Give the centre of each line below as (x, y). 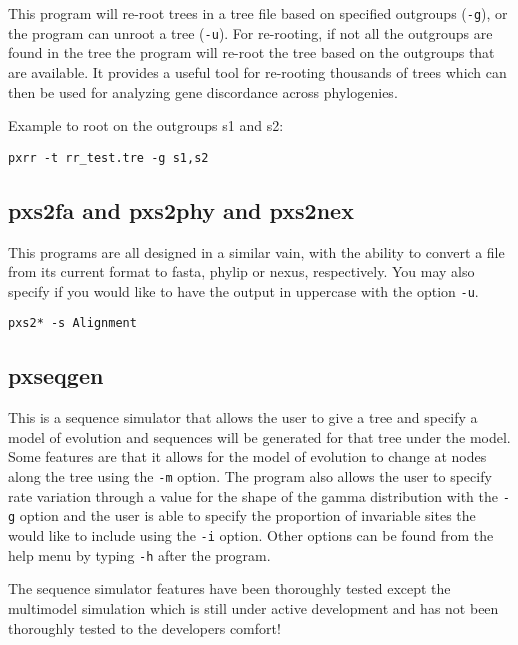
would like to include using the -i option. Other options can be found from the (251, 535)
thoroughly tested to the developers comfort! (144, 627)
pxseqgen (56, 375)
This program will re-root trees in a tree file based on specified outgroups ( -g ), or (258, 13)
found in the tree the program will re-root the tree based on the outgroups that (251, 52)
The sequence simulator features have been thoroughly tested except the (229, 588)
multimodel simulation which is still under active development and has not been (253, 607)
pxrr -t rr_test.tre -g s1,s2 (108, 157)
